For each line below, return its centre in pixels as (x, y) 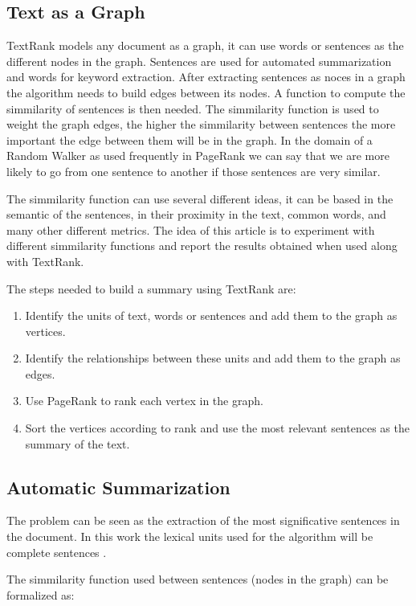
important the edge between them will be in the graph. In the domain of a (190, 139)
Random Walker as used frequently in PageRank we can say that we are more (198, 156)
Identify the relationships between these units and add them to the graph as (213, 358)
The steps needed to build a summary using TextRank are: (151, 288)
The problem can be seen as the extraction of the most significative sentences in (203, 520)
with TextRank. (45, 261)
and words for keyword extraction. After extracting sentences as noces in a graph (206, 77)
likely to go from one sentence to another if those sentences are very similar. (194, 171)
